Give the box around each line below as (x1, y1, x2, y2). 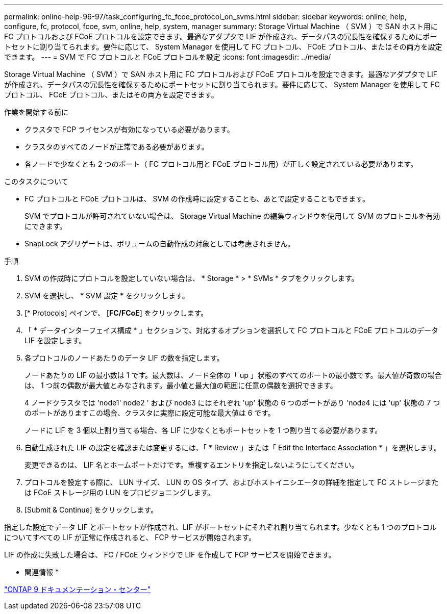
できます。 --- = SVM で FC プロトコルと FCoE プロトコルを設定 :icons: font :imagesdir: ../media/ (4, 53, 331, 61)
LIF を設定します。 (24, 336, 86, 345)
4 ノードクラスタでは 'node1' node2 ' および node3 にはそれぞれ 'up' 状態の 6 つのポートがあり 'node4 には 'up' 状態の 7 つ (24, 398, 440, 407)
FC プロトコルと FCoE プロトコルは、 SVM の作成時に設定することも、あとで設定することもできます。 (24, 194, 369, 203)
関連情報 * (24, 568, 59, 576)
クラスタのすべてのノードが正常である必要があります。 (24, 142, 209, 151)
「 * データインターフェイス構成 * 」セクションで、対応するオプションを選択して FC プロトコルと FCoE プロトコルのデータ (24, 326, 439, 335)
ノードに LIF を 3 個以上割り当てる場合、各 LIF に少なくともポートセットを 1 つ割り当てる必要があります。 (24, 426, 382, 434)
